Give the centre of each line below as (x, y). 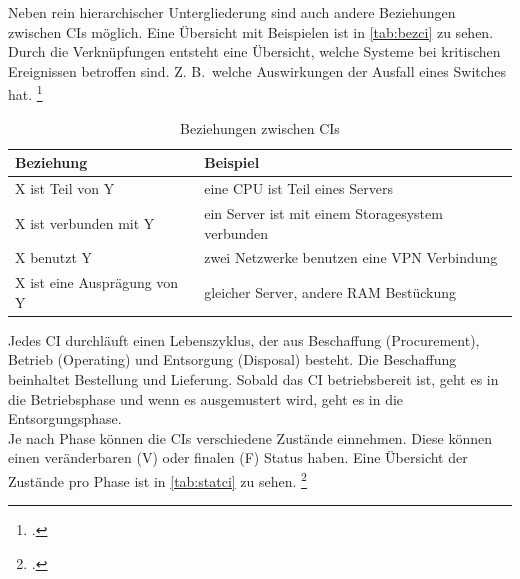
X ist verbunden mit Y (85, 222)
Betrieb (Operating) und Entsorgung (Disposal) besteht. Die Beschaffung (232, 359)
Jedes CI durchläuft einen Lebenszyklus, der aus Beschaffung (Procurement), (244, 339)
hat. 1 (25, 93)
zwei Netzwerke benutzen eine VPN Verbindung (351, 257)
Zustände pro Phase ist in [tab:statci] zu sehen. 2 (157, 479)
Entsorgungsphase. (65, 418)
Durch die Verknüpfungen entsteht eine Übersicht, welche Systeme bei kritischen (254, 51)
